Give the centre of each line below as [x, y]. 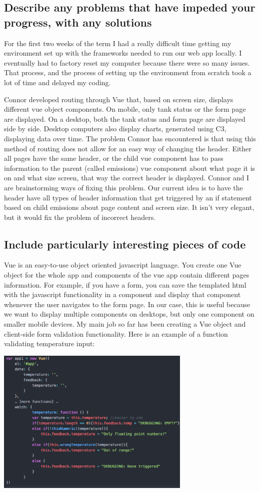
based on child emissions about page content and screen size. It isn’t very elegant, [129, 207]
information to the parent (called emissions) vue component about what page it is [130, 168]
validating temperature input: [49, 343]
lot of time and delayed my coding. [57, 82]
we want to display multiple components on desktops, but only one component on [129, 314]
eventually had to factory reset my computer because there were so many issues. [127, 62]
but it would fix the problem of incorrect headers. [80, 217]
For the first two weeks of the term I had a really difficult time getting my [118, 43]
